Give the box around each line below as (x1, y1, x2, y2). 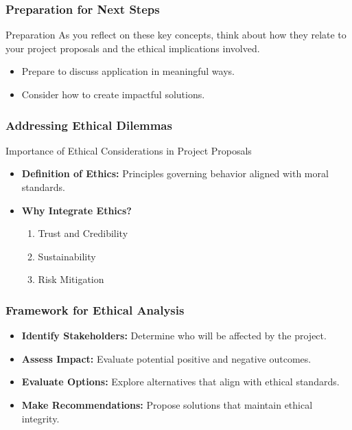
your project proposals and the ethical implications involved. (5, 41, 260, 55)
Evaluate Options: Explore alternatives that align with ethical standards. (21, 374, 340, 389)
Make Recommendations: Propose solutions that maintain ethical (21, 397, 313, 411)
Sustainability (38, 249, 96, 263)
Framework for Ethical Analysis (5, 301, 185, 318)
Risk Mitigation (38, 272, 104, 286)
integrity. (21, 411, 60, 425)
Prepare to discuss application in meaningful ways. (21, 64, 235, 78)
